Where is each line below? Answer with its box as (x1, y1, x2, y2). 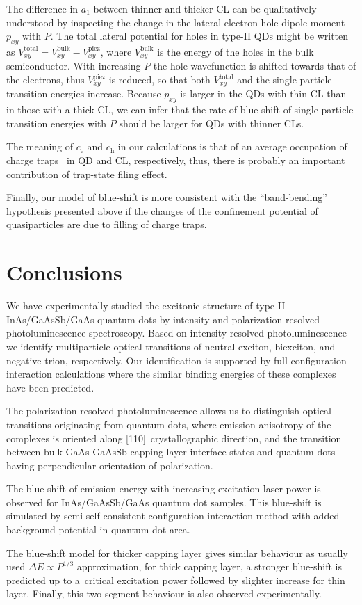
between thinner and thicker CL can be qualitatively (93, 1, 317, 15)
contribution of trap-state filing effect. (6, 166, 167, 181)
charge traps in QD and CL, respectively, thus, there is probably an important (6, 153, 345, 168)
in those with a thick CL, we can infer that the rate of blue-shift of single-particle (6, 102, 354, 117)
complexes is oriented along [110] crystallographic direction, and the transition (6, 430, 342, 445)
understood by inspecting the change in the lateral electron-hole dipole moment (6, 15, 345, 29)
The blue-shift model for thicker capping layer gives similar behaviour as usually (6, 545, 348, 560)
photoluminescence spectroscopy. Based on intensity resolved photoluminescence (6, 325, 347, 340)
